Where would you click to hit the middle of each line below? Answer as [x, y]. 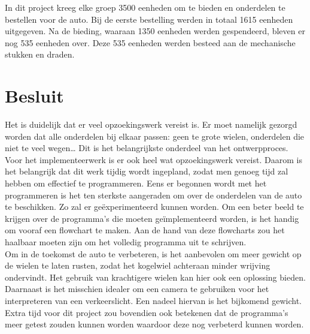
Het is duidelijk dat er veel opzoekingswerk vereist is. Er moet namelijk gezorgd [151, 124]
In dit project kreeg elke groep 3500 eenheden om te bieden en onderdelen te [145, 7]
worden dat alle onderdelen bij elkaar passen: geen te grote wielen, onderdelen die [155, 136]
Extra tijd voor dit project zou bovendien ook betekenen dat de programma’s [147, 312]
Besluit [34, 96]
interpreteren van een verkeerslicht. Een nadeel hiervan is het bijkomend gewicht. [154, 300]
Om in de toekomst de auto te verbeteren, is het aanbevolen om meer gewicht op [153, 253]
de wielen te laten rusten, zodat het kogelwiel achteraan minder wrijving [138, 265]
